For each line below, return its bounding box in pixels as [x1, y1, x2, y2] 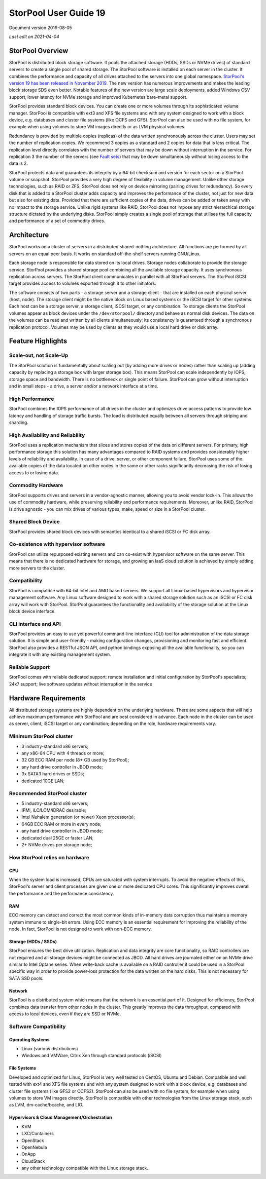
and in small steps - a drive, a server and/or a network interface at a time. [9, 383, 159, 389]
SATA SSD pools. [9, 975, 44, 981]
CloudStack [21, 1158, 45, 1164]
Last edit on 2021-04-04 [9, 34, 59, 39]
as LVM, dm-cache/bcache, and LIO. [9, 1102, 84, 1108]
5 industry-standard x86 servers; [21, 800, 89, 806]
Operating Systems [9, 1036, 50, 1042]
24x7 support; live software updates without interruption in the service [9, 681, 153, 687]
